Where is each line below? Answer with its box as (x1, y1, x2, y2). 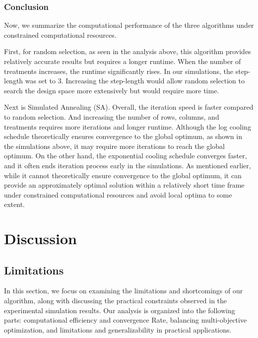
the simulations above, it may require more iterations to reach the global (4, 140, 225, 151)
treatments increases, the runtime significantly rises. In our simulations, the (4, 66, 234, 76)
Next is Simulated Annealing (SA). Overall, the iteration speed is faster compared (4, 102, 254, 112)
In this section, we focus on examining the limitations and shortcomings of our (4, 285, 243, 296)
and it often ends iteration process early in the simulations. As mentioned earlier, (4, 160, 251, 170)
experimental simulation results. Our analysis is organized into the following (4, 305, 235, 315)
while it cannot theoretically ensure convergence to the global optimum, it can (4, 170, 242, 180)
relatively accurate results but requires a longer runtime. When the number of (4, 56, 241, 66)
